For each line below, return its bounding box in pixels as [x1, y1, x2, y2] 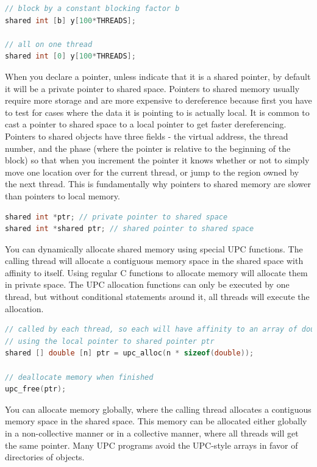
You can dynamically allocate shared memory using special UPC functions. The [5, 242, 303, 255]
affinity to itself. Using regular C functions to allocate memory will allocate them [5, 266, 308, 279]
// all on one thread [5, 40, 93, 49]
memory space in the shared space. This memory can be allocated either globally [5, 415, 307, 427]
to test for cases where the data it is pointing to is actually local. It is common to [5, 105, 310, 118]
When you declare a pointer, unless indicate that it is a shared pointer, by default [5, 70, 311, 82]
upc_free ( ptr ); [5, 385, 66, 394]
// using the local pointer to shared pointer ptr [5, 337, 215, 346]
